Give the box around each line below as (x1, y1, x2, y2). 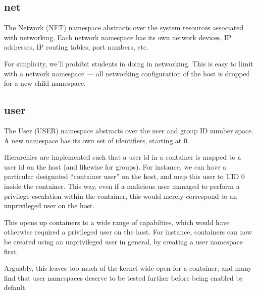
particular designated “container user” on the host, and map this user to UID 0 (4, 171, 245, 181)
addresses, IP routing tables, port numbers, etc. (4, 42, 149, 52)
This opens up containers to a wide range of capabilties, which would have (4, 217, 230, 227)
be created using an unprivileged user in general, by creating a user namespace (4, 236, 243, 246)
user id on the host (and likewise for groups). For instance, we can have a (4, 161, 227, 172)
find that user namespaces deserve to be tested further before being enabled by (4, 272, 244, 283)
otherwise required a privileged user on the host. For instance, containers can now (4, 227, 252, 237)
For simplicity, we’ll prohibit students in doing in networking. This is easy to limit (4, 58, 253, 68)
